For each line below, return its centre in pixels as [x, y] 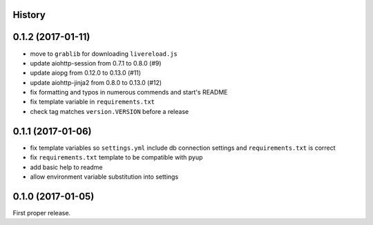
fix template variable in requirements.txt [93, 102]
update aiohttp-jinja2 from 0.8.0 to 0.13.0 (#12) [96, 82]
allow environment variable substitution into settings [104, 177]
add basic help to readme [66, 167]
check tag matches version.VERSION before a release [109, 111]
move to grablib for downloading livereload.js [104, 53]
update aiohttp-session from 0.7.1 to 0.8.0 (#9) [96, 63]
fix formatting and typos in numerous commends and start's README [129, 92]
